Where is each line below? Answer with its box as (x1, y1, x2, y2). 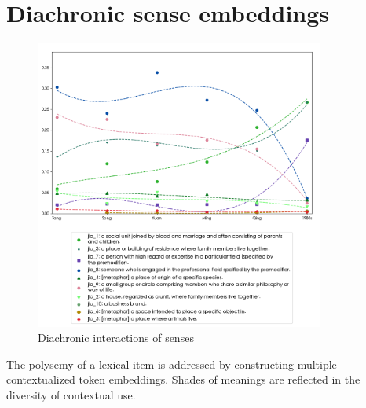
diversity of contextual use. (6, 386, 136, 402)
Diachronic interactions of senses (38, 329, 194, 346)
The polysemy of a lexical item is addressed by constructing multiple (6, 355, 337, 372)
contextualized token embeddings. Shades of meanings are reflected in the (6, 371, 361, 388)
